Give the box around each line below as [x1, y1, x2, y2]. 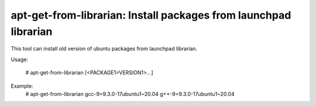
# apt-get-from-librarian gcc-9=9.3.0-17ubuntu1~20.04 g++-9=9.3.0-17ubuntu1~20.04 [25, 90, 235, 97]
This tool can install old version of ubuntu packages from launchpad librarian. [11, 45, 198, 52]
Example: [11, 82, 33, 90]
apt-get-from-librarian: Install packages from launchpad [11, 9, 291, 22]
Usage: [11, 56, 29, 63]
